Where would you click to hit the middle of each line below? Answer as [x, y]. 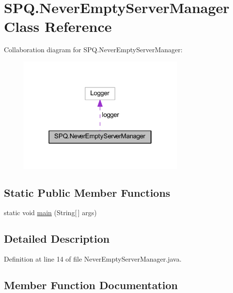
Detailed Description [57, 239]
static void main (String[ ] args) [50, 212]
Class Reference [58, 26]
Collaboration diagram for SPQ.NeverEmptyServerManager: [93, 50]
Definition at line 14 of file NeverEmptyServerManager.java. [93, 259]
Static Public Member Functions [87, 192]
